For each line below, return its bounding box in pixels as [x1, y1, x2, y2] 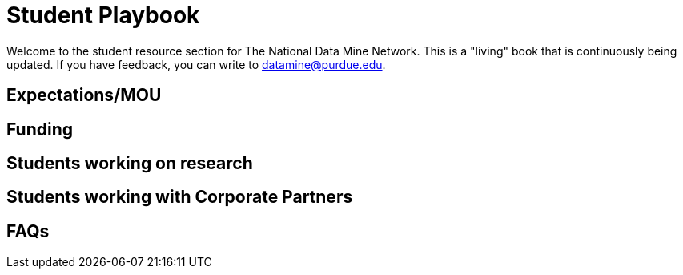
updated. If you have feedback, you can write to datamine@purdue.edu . [6, 57, 386, 71]
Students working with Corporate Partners [6, 187, 353, 208]
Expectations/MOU [6, 85, 162, 106]
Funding [6, 119, 74, 140]
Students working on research [6, 153, 253, 174]
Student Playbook [6, 2, 200, 29]
